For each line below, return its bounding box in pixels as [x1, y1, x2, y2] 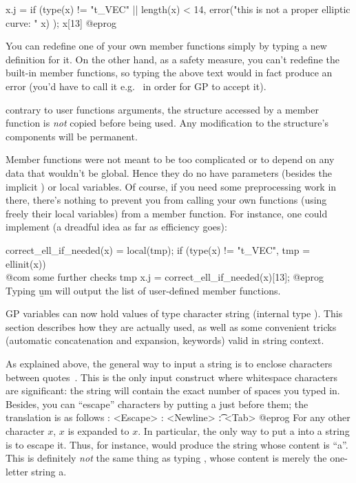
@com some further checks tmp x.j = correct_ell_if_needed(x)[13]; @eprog [6, 270, 324, 284]
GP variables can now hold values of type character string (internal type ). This [6, 306, 343, 321]
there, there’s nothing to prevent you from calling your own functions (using [6, 193, 327, 207]
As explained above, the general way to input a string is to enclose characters [6, 356, 333, 371]
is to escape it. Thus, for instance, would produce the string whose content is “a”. [6, 437, 348, 451]
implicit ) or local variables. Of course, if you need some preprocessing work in [6, 179, 337, 193]
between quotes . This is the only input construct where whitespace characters [6, 369, 338, 384]
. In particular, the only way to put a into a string [138, 424, 350, 438]
